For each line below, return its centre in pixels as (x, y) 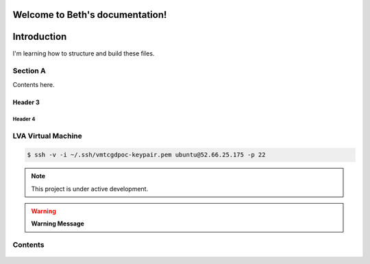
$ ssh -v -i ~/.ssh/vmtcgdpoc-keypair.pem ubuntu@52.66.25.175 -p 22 (146, 155)
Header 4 (24, 119)
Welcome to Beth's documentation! (90, 15)
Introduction (40, 37)
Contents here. (34, 84)
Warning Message (58, 224)
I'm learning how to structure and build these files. (84, 53)
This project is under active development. (90, 189)
